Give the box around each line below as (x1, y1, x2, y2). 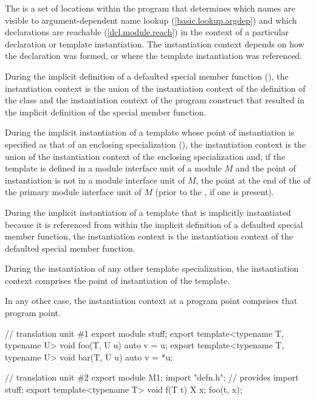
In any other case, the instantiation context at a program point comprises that (5, 294, 298, 307)
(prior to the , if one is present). (155, 185, 274, 198)
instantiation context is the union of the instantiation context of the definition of (5, 81, 306, 94)
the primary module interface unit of (5, 185, 142, 198)
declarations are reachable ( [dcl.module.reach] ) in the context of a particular (5, 26, 289, 38)
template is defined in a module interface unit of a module (5, 162, 222, 174)
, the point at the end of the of (196, 173, 311, 186)
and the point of (235, 162, 296, 174)
